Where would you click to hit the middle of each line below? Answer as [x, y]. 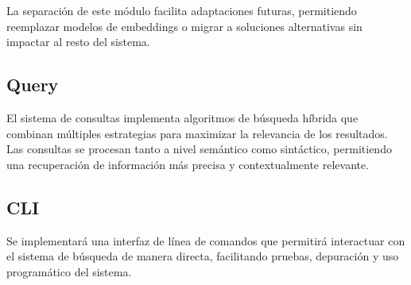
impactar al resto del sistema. [78, 42]
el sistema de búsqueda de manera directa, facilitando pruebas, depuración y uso [203, 256]
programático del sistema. [69, 271]
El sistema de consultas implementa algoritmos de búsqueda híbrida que [182, 117]
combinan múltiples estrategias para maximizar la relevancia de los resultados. [197, 133]
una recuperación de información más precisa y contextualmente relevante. [188, 164]
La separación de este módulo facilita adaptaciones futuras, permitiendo [182, 10]
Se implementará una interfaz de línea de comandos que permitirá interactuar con [206, 240]
